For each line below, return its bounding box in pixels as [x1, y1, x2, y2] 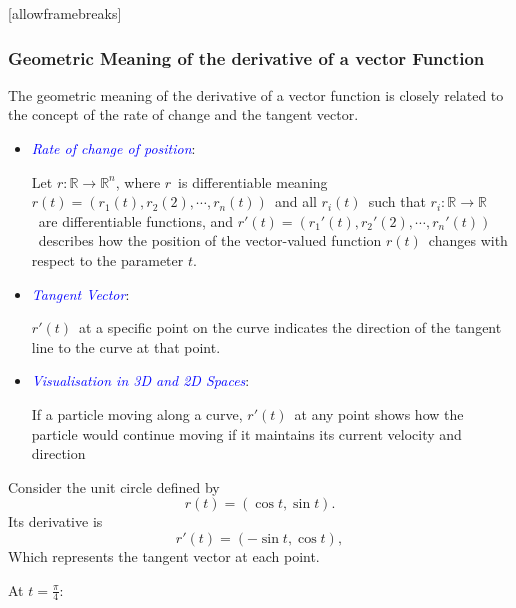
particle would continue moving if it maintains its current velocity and [31, 423, 462, 444]
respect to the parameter [31, 249, 184, 270]
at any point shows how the [294, 403, 464, 424]
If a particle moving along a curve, [31, 403, 243, 424]
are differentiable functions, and [38, 210, 234, 231]
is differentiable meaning [178, 171, 328, 192]
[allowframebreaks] [8, 3, 122, 23]
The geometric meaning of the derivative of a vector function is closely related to [8, 84, 504, 105]
